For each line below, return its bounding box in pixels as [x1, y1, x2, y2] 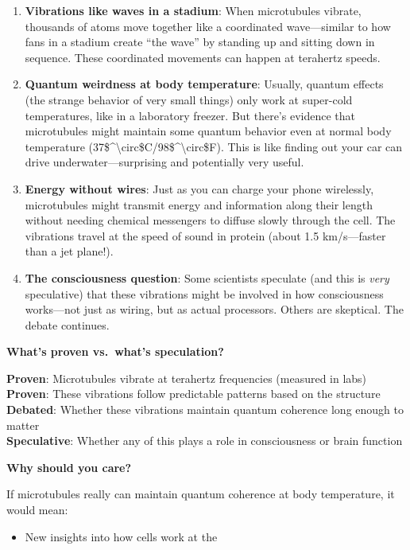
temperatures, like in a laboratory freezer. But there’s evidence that [25, 107, 355, 123]
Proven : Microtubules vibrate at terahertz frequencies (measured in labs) [6, 369, 367, 386]
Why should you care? [6, 458, 132, 475]
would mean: [6, 501, 68, 518]
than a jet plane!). [25, 243, 114, 259]
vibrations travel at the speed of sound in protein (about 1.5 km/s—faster [25, 227, 386, 244]
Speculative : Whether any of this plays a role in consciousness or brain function [6, 432, 403, 449]
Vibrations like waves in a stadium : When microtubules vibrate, [25, 2, 362, 18]
